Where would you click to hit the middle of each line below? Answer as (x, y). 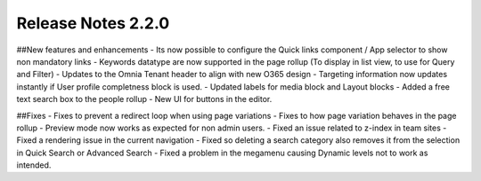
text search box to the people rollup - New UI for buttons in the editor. (144, 99)
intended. (34, 165)
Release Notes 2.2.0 (93, 23)
